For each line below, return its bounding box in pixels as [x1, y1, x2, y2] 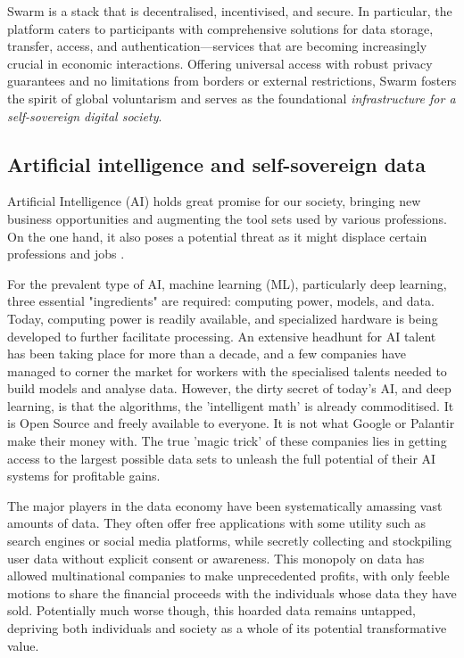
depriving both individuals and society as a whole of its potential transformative [7, 619, 447, 637]
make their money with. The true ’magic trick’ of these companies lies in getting [7, 432, 447, 450]
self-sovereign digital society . [7, 106, 162, 125]
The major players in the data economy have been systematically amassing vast [7, 496, 443, 514]
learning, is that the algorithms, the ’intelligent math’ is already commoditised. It [7, 396, 454, 415]
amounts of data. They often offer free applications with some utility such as [7, 514, 427, 532]
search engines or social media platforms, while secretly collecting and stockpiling [7, 531, 452, 550]
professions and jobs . [7, 244, 125, 263]
